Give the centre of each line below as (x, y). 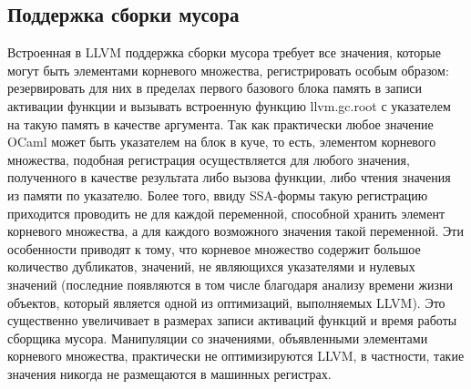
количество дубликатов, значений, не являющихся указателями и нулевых (211, 266)
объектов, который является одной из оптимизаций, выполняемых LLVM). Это (226, 302)
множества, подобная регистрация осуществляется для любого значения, (209, 159)
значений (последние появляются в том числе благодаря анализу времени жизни (230, 284)
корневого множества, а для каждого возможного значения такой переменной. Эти (235, 231)
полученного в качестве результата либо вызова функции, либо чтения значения (229, 177)
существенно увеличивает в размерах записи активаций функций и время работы (232, 320)
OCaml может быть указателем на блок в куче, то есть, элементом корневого (222, 142)
